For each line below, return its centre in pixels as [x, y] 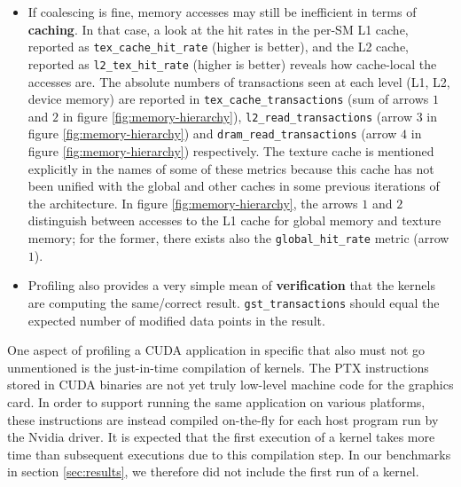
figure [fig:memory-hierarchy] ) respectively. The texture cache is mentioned [231, 151]
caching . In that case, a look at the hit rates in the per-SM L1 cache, [218, 29]
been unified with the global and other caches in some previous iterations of [234, 186]
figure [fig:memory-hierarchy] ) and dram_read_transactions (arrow [212, 134]
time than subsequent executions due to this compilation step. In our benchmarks [229, 454]
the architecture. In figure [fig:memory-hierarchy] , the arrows [193, 203]
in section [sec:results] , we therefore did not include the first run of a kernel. [213, 471]
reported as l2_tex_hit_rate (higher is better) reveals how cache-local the [232, 63]
